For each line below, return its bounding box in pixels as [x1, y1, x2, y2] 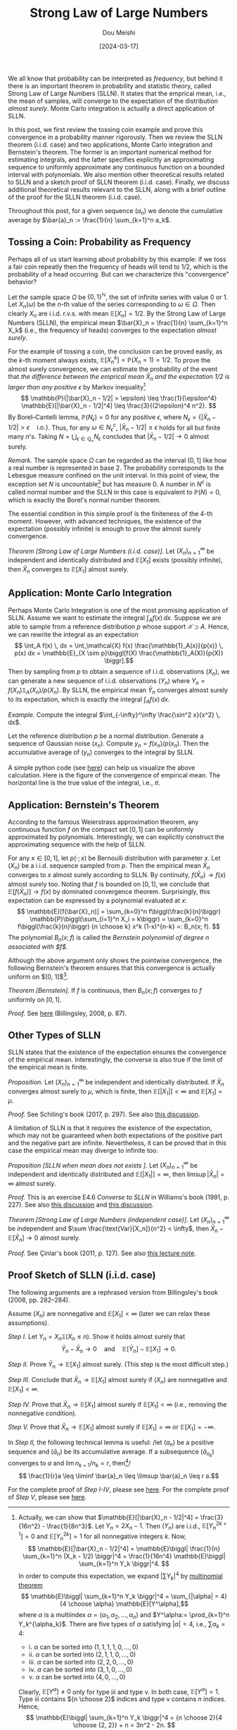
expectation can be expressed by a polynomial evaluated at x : [8, 896, 187, 905]
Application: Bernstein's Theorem [8, 799, 160, 811]
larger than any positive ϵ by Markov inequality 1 [8, 382, 146, 391]
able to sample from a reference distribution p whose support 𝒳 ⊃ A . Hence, [8, 622, 229, 631]
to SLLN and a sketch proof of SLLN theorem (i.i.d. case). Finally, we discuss [8, 178, 230, 186]
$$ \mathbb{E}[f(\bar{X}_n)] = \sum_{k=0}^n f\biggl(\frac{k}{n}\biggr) [17, 907, 221, 916]
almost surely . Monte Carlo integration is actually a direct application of [8, 104, 215, 112]
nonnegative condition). [8, 1409, 77, 1417]
